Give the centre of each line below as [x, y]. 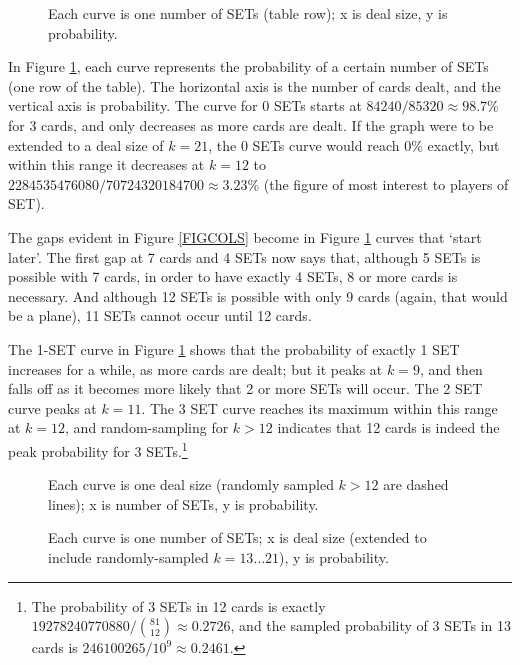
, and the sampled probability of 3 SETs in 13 [370, 625]
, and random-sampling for [147, 427]
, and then [451, 368]
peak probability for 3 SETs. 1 [98, 449]
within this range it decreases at [106, 164]
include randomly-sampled [128, 556]
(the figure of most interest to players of [386, 183]
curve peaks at [52, 407]
